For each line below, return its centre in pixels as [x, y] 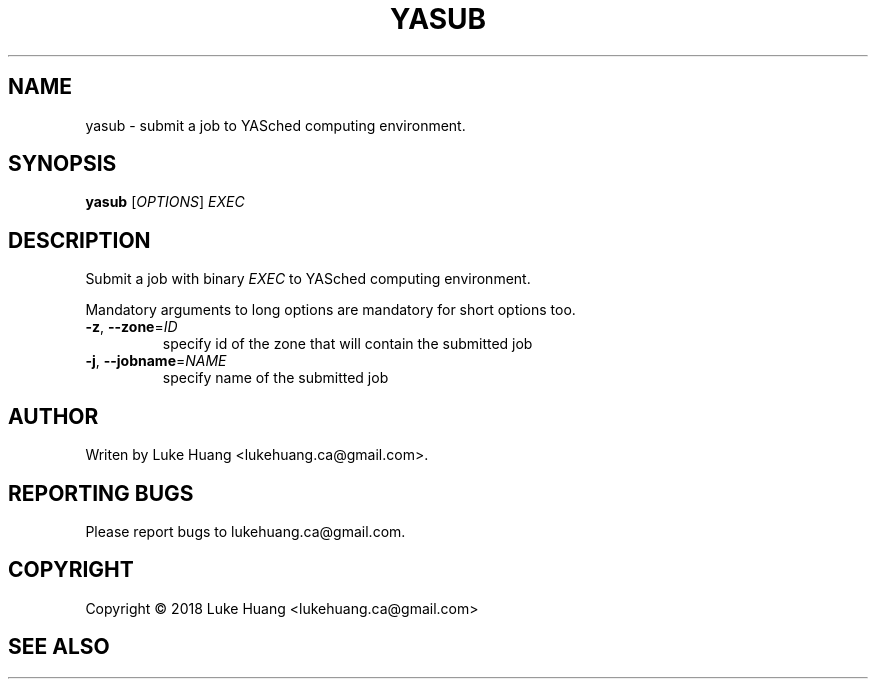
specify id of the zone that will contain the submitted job [347, 344]
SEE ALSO [59, 647]
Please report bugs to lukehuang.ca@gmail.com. [245, 531]
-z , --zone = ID [131, 327]
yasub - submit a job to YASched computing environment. [275, 125]
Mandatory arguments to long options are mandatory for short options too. [330, 310]
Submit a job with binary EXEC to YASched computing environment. [308, 279]
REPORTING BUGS [101, 493]
